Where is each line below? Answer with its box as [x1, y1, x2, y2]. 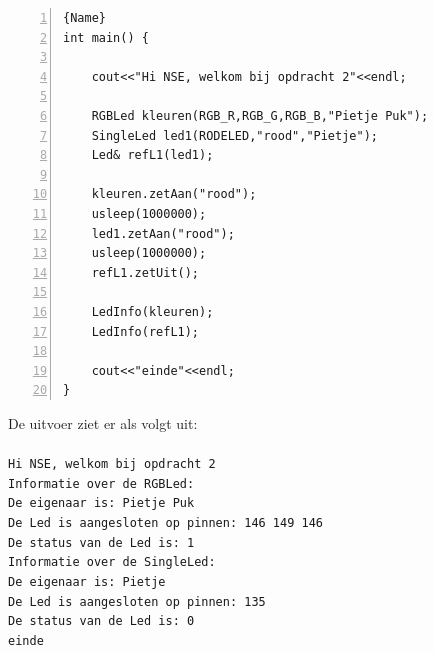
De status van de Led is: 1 [8, 535, 195, 550]
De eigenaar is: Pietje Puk [8, 496, 195, 511]
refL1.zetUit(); [91, 265, 200, 280]
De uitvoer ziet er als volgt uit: [8, 412, 198, 433]
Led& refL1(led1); [91, 148, 214, 163]
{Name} [63, 11, 106, 25]
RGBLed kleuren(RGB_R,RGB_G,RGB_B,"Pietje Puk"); [91, 108, 429, 123]
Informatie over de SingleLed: [8, 555, 216, 570]
